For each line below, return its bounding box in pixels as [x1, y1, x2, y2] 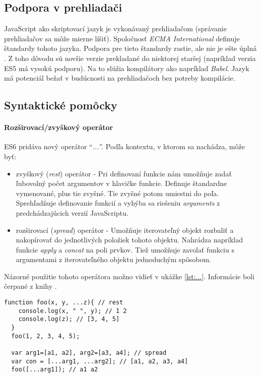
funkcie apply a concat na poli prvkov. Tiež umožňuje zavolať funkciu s [16, 244, 234, 255]
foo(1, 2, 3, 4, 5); [11, 332, 80, 340]
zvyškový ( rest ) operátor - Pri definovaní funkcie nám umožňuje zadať [16, 168, 232, 178]
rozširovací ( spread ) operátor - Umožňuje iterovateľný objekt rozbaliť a [16, 224, 234, 235]
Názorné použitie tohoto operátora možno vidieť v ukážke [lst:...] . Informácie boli [4, 271, 254, 281]
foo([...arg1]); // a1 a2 [11, 366, 98, 373]
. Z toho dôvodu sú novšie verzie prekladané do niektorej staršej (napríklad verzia [4, 52, 256, 63]
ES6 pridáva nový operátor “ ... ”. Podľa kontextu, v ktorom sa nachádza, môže [4, 141, 245, 152]
